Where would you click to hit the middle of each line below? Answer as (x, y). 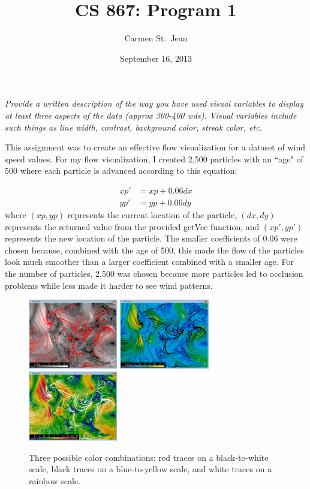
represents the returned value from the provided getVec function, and (132, 226)
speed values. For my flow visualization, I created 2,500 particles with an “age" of (154, 159)
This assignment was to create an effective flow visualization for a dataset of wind (155, 147)
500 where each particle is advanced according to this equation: (121, 170)
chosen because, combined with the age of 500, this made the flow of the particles (154, 250)
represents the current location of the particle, (152, 214)
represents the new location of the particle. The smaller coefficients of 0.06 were (151, 238)
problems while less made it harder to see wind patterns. (109, 285)
